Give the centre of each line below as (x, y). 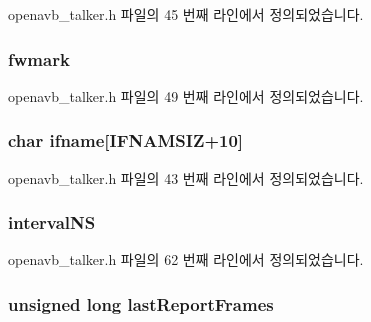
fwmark (39, 58)
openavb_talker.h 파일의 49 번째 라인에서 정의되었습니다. (186, 95)
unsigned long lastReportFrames (141, 303)
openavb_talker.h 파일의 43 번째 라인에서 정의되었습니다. (186, 177)
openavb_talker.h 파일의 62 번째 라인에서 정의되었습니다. (186, 259)
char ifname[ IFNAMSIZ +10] (126, 140)
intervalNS (52, 222)
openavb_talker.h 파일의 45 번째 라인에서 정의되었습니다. (186, 14)
